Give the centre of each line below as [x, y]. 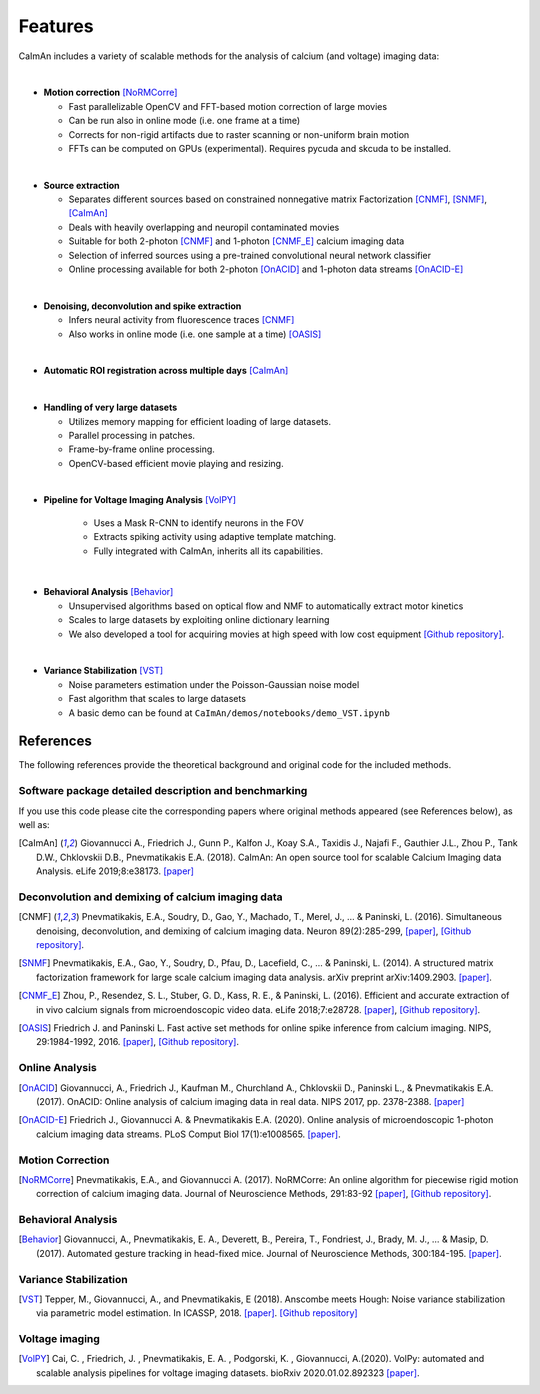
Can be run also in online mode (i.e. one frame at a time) [184, 121]
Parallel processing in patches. [131, 435]
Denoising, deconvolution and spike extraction [142, 306]
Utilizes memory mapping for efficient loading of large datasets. [200, 421]
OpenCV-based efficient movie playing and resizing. [176, 463]
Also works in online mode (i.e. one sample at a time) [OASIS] [195, 334]
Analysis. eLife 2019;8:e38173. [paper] [115, 871]
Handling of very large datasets [110, 407]
